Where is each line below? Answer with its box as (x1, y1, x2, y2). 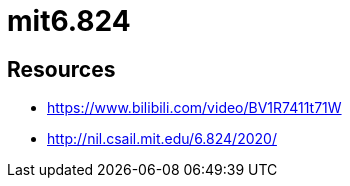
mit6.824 (7, 4, 131, 38)
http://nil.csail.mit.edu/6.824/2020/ (47, 130, 277, 148)
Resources (7, 56, 116, 82)
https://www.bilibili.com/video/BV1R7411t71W (47, 99, 342, 117)
